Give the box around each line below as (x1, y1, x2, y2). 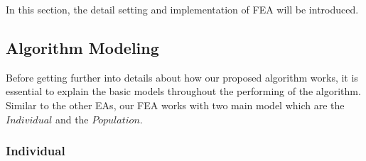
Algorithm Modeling (6, 36, 159, 58)
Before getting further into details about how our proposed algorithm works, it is (6, 70, 358, 84)
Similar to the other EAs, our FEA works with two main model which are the (6, 97, 345, 112)
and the (55, 111, 89, 126)
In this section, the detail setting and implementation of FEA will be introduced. (6, 2, 359, 16)
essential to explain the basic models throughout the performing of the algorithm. (6, 84, 361, 99)
